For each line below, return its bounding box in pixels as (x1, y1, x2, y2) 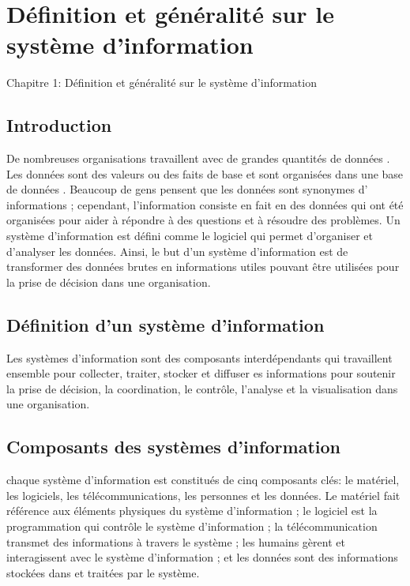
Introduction (6, 113, 112, 137)
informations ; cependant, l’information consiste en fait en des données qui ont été (6, 196, 404, 212)
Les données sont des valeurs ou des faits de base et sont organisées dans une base (6, 165, 404, 182)
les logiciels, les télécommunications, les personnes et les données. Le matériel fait (6, 486, 401, 503)
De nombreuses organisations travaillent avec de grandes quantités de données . (6, 150, 390, 167)
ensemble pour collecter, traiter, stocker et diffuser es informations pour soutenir (6, 365, 396, 381)
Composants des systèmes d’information (6, 434, 340, 459)
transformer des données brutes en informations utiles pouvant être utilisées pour (6, 258, 400, 275)
